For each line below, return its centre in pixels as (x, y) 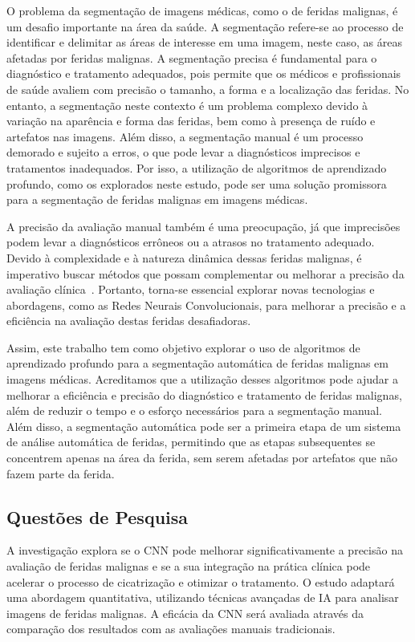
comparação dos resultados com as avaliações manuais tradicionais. (171, 629)
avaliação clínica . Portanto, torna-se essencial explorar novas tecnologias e (191, 289)
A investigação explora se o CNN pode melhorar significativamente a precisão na (205, 550)
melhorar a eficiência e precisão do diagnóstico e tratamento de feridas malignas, (204, 394)
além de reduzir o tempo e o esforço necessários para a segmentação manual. (194, 410)
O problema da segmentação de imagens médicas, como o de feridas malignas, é (202, 10)
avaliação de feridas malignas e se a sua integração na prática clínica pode (189, 566)
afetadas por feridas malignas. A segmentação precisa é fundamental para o (192, 57)
